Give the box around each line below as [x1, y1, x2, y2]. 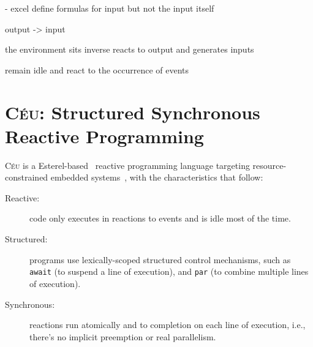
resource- [252, 159, 287, 171]
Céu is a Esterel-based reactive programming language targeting [5, 159, 250, 171]
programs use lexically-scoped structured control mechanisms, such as [29, 253, 291, 266]
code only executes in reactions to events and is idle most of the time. [29, 212, 291, 225]
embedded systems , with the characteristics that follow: [50, 171, 263, 184]
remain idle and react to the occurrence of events [5, 63, 189, 76]
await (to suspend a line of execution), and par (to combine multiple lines [29, 265, 309, 278]
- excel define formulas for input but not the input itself [5, 2, 214, 14]
